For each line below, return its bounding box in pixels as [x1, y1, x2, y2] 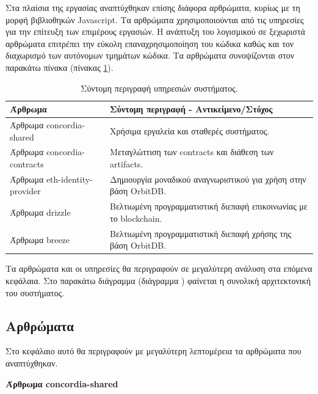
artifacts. [110, 158, 143, 170]
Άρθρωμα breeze [10, 233, 70, 246]
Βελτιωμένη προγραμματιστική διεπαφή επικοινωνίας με [110, 200, 308, 213]
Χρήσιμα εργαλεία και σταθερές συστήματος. [110, 124, 270, 137]
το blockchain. [110, 211, 162, 224]
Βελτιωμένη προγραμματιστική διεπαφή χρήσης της [110, 227, 292, 239]
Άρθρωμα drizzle [10, 206, 71, 219]
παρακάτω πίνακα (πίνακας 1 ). [5, 60, 114, 73]
